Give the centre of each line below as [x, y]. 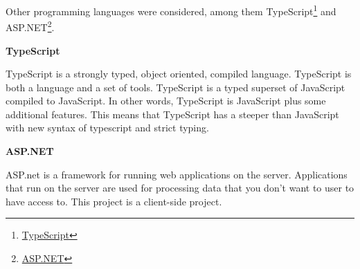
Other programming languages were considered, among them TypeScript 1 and [171, 10]
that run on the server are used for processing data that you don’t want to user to [180, 188]
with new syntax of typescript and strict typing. [107, 128]
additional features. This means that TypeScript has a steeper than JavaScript [172, 114]
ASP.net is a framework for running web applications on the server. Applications [177, 174]
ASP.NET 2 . [30, 26]
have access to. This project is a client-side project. [114, 201]
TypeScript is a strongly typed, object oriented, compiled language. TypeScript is [179, 74]
